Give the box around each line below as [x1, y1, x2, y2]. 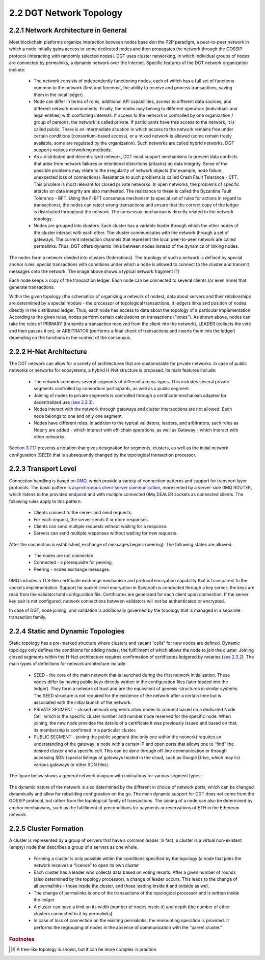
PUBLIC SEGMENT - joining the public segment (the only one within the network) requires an [33, 734, 222, 740]
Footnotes [9, 936, 35, 943]
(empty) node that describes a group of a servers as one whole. [9, 844, 138, 850]
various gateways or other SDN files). [33, 761, 110, 767]
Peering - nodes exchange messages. [33, 566, 110, 572]
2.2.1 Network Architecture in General [9, 26, 127, 34]
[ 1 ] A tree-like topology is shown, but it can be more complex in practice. [10, 946, 158, 953]
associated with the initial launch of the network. [33, 699, 132, 705]
